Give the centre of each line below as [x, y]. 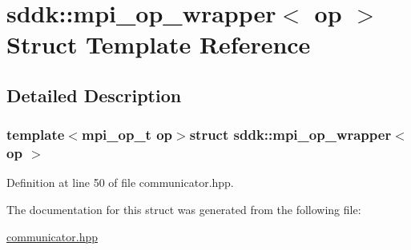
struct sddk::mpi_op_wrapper [290, 135]
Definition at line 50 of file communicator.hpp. [120, 183]
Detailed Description [94, 95]
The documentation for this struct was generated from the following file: [184, 210]
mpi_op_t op [127, 135]
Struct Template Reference [159, 44]
